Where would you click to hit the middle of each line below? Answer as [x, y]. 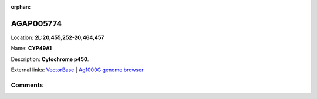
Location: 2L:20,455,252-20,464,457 [58, 37]
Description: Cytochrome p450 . [50, 59]
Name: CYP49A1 [31, 48]
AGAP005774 [36, 23]
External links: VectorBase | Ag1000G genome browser [77, 70]
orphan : [21, 7]
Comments [27, 85]
